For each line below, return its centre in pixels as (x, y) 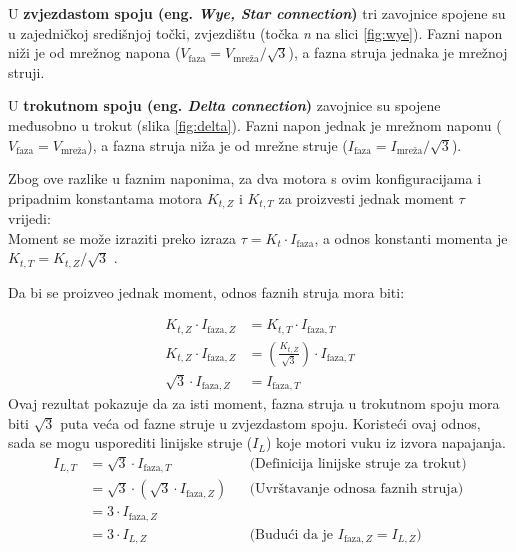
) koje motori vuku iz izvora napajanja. (385, 442)
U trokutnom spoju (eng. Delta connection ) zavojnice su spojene (224, 105)
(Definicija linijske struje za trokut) (358, 463)
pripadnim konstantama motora (105, 197)
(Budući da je (291, 534)
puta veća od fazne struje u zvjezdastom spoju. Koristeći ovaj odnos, (270, 422)
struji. (26, 71)
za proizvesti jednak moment (366, 197)
